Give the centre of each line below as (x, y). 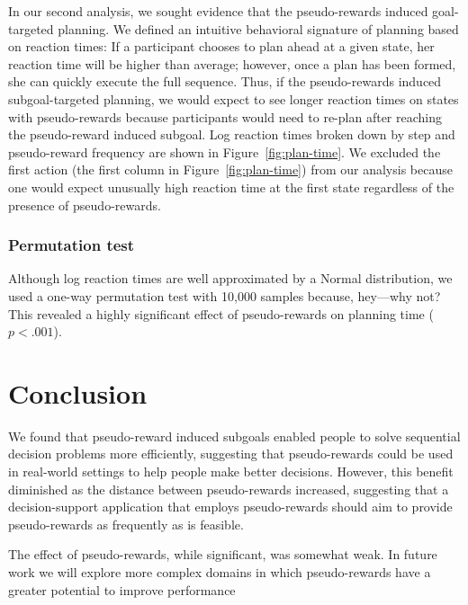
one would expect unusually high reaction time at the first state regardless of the (231, 187)
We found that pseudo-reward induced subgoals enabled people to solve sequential (234, 436)
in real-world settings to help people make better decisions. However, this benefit (231, 472)
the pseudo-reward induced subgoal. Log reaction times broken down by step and (232, 134)
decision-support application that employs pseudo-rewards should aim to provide (230, 507)
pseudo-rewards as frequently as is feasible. (126, 524)
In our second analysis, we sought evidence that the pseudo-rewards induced (218, 11)
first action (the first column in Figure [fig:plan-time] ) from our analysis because (230, 169)
